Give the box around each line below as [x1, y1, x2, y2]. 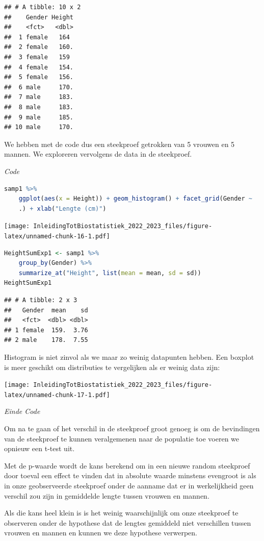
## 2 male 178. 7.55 [4, 336, 88, 344]
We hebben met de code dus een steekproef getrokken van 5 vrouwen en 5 [4, 138, 235, 149]
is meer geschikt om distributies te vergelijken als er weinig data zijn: [4, 361, 220, 372]
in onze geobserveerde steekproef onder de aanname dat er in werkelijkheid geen [4, 480, 254, 490]
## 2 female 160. [4, 43, 74, 51]
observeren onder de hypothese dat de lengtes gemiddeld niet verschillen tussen [4, 517, 251, 528]
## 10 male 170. [4, 124, 74, 131]
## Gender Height [4, 13, 74, 21]
